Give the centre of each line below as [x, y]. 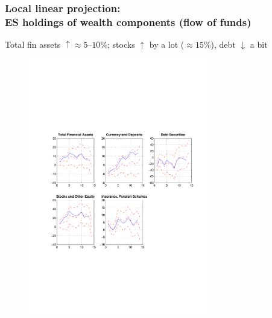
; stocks [121, 44]
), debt [223, 44]
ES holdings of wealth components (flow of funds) [128, 21]
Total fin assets [33, 44]
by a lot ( [167, 44]
